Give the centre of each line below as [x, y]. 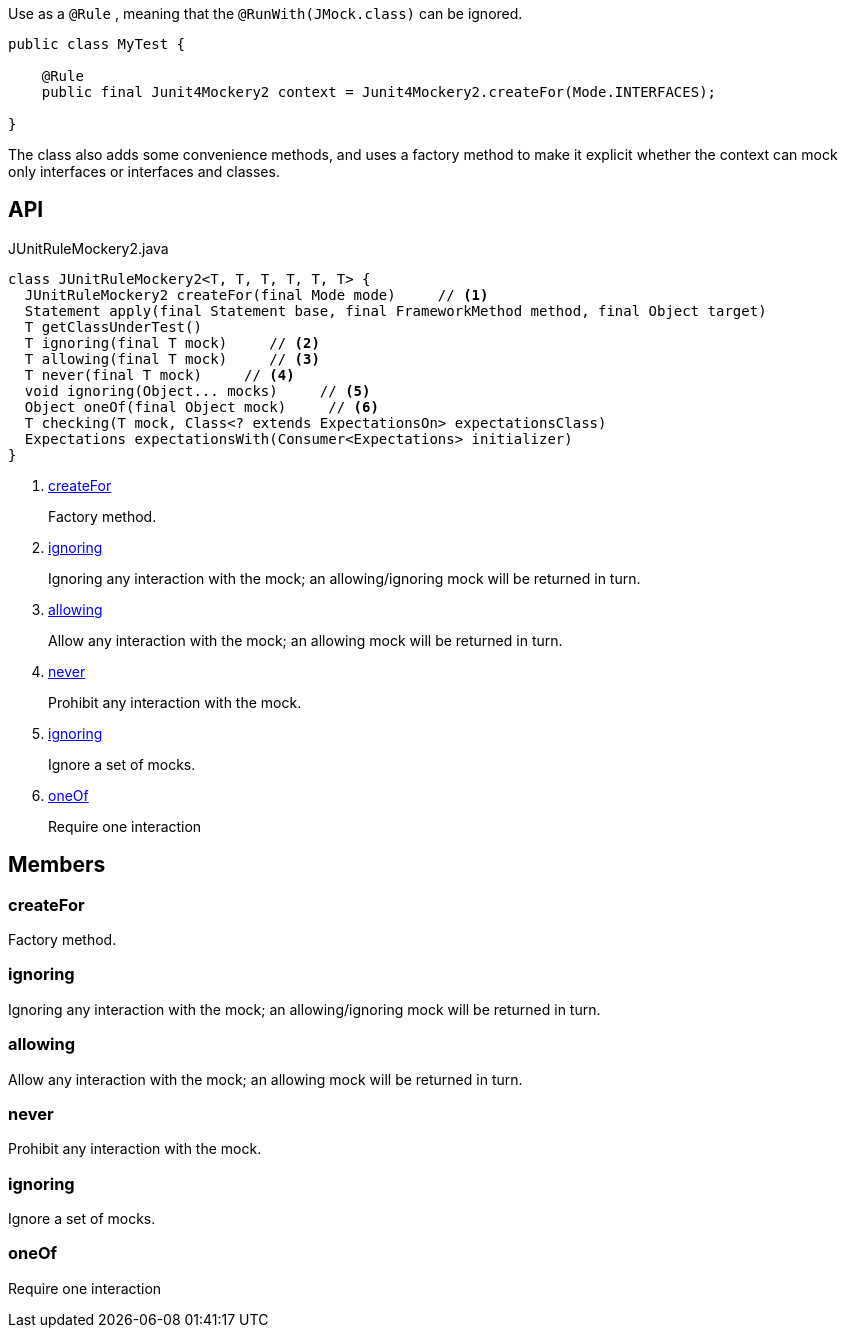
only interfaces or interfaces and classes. [144, 171]
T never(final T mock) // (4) [159, 374]
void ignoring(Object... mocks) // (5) [197, 390]
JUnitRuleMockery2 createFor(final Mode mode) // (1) [256, 294]
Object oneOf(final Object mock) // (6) [201, 406]
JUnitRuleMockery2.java [88, 248]
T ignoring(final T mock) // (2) [172, 342]
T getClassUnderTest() [113, 326]
